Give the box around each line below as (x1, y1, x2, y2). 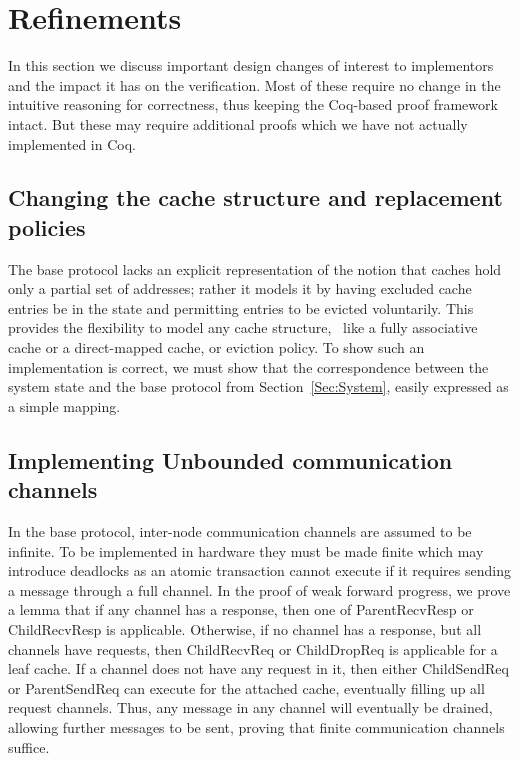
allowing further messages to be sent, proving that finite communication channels (8, 716, 505, 737)
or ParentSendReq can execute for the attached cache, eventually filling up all (8, 677, 485, 698)
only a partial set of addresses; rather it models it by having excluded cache (8, 278, 472, 299)
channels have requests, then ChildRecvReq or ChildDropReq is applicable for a (8, 638, 498, 659)
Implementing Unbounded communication (8, 444, 453, 475)
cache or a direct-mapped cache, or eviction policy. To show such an (8, 337, 425, 358)
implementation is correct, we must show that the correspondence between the (8, 356, 489, 377)
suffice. (8, 736, 50, 757)
